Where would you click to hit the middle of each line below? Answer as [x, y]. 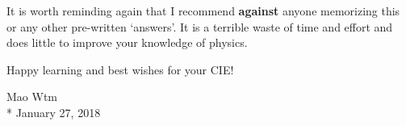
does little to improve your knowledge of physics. [127, 42]
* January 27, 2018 [54, 112]
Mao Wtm [32, 97]
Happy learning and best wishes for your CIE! [120, 69]
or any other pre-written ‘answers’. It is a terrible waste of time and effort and [200, 26]
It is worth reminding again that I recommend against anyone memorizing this [203, 10]
